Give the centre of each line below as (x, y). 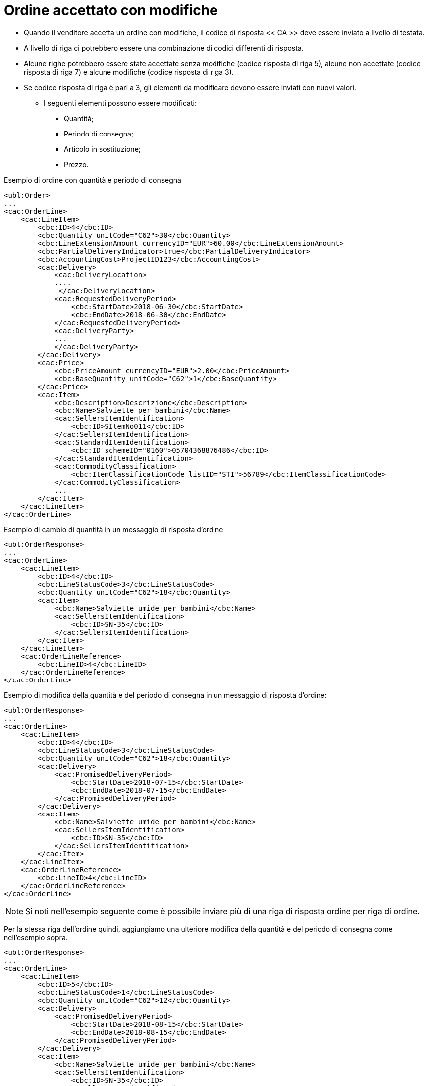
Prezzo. (76, 164)
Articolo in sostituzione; (103, 149)
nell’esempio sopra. (36, 937)
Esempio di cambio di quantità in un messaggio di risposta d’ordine (114, 529)
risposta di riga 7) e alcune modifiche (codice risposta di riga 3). (129, 72)
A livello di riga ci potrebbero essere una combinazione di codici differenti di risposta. (164, 48)
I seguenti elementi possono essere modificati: (120, 103)
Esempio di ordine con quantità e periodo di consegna (93, 180)
